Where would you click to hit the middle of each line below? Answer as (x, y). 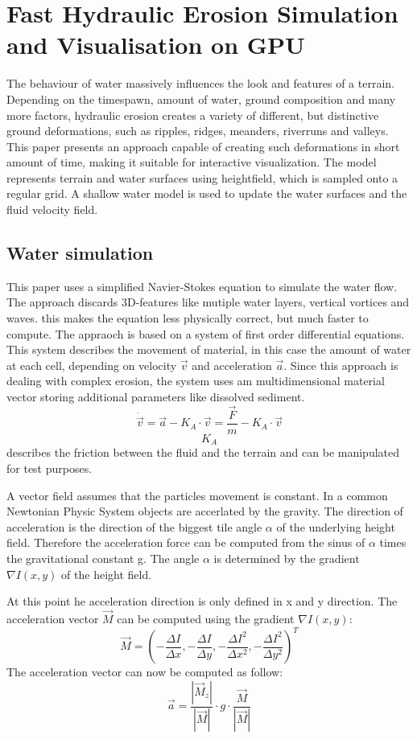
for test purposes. (50, 468)
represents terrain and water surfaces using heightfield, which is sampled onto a (202, 177)
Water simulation (80, 253)
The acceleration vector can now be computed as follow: (145, 671)
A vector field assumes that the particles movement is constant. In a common (197, 495)
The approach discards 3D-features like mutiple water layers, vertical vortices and (208, 302)
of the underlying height (336, 526)
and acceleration (232, 365)
